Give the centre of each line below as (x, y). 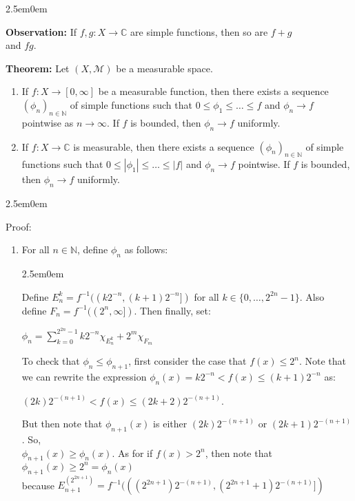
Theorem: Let (38, 68)
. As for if (132, 452)
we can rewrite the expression (84, 376)
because (38, 485)
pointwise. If (264, 164)
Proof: (19, 226)
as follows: (146, 249)
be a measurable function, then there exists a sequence (213, 91)
